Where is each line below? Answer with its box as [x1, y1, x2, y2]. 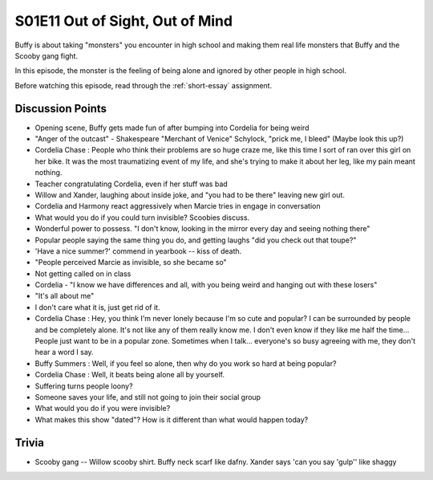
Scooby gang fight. [14, 51, 79, 60]
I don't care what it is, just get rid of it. [34, 302, 160, 312]
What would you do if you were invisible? [34, 404, 171, 413]
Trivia [14, 436, 44, 449]
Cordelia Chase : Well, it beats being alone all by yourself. [34, 370, 225, 380]
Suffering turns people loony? [34, 381, 133, 391]
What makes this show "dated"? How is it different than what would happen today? [34, 414, 309, 425]
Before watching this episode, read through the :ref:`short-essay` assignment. [14, 80, 273, 90]
